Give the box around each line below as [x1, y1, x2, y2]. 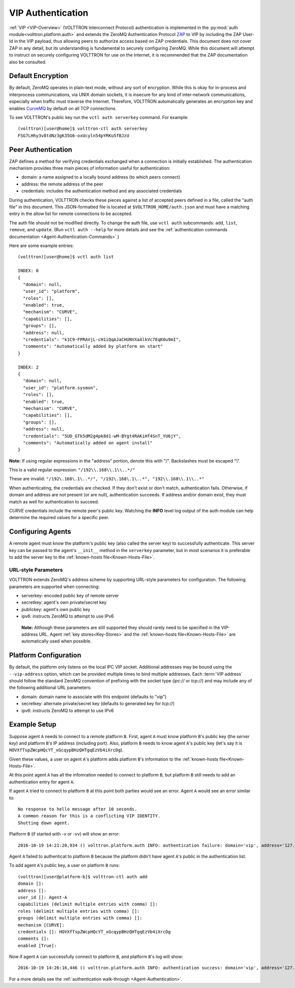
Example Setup [9, 720, 57, 729]
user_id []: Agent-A [18, 895, 67, 900]
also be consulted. [9, 59, 47, 65]
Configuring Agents [9, 527, 71, 536]
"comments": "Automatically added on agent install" [23, 440, 153, 445]
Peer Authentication [9, 145, 72, 154]
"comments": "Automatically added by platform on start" [23, 343, 163, 349]
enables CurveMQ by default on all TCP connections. [9, 105, 117, 111]
